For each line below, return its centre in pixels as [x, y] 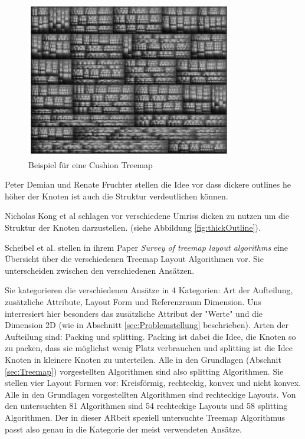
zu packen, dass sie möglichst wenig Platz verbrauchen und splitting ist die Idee [149, 348]
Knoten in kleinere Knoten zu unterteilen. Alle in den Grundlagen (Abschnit [143, 359]
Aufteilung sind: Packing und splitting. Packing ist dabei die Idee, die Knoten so [150, 336]
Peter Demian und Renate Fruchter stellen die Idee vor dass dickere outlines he [148, 184]
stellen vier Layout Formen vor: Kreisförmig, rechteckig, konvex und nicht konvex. [153, 383]
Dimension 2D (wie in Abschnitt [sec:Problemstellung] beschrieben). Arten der [147, 325]
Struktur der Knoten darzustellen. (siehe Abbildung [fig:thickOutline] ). [133, 227]
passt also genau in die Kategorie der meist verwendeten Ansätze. [123, 429]
